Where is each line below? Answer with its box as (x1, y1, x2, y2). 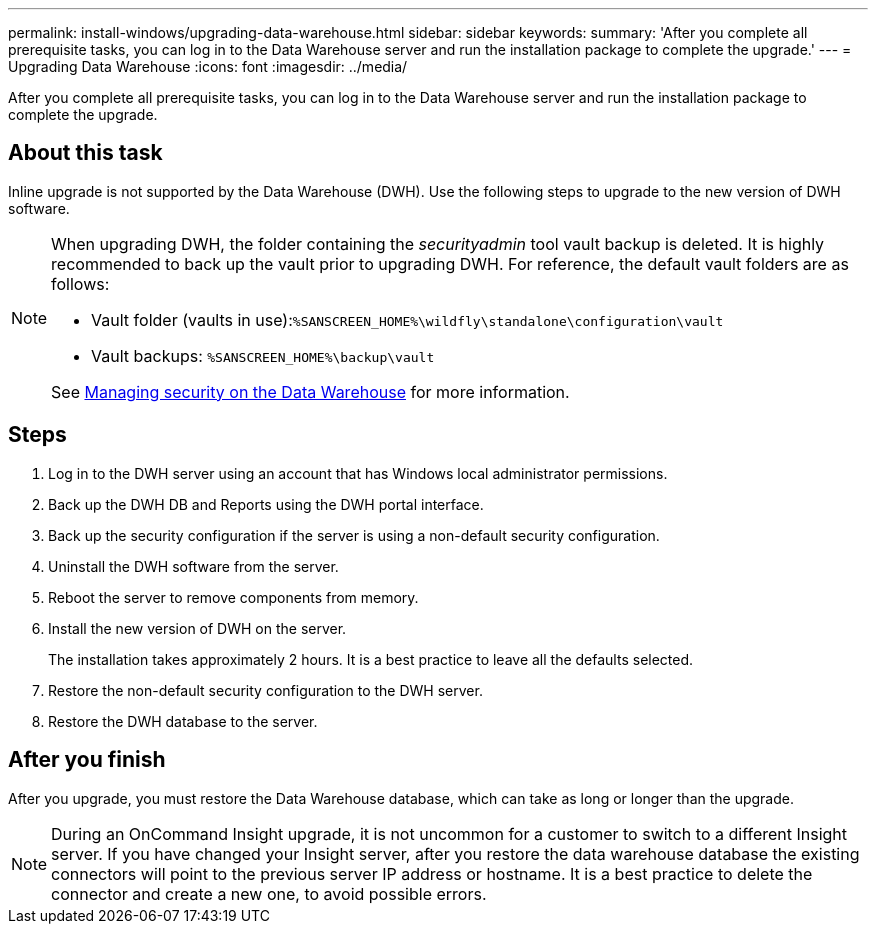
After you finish (8, 747, 166, 773)
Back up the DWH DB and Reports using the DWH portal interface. (48, 495, 484, 513)
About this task (8, 140, 163, 166)
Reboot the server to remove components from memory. (48, 588, 419, 606)
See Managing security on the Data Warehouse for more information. (51, 381, 570, 402)
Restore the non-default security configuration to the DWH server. (48, 681, 483, 699)
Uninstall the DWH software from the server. (48, 557, 339, 575)
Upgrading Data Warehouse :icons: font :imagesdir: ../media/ (8, 58, 408, 75)
